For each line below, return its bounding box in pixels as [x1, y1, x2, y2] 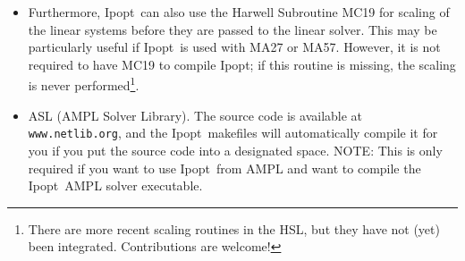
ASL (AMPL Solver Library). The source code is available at [28, 105, 363, 124]
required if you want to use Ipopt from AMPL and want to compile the [28, 158, 421, 177]
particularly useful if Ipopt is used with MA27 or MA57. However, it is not [28, 38, 441, 56]
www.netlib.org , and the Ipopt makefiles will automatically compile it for [28, 123, 438, 142]
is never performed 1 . [28, 73, 139, 95]
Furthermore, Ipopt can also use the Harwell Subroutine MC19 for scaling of [28, 3, 450, 21]
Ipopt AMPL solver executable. [28, 176, 203, 195]
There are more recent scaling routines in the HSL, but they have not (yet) [28, 219, 440, 238]
